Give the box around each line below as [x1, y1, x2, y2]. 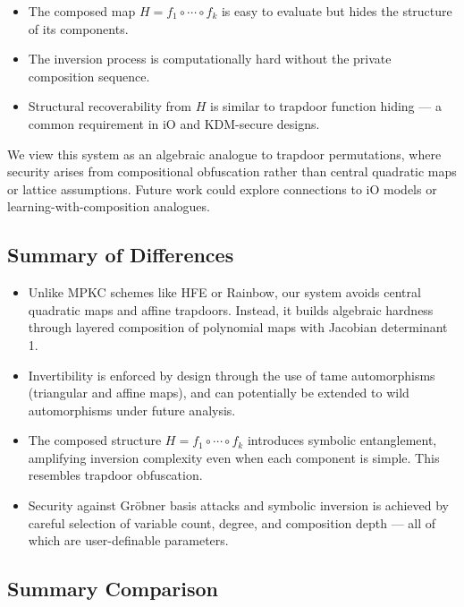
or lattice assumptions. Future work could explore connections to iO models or [7, 179, 437, 198]
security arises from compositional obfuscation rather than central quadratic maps [7, 162, 457, 181]
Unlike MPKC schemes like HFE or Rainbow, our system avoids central [28, 283, 421, 302]
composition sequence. [28, 66, 150, 85]
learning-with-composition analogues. [7, 197, 210, 216]
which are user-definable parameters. [28, 531, 229, 550]
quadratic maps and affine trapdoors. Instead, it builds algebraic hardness [28, 300, 434, 319]
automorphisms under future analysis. [28, 400, 236, 419]
